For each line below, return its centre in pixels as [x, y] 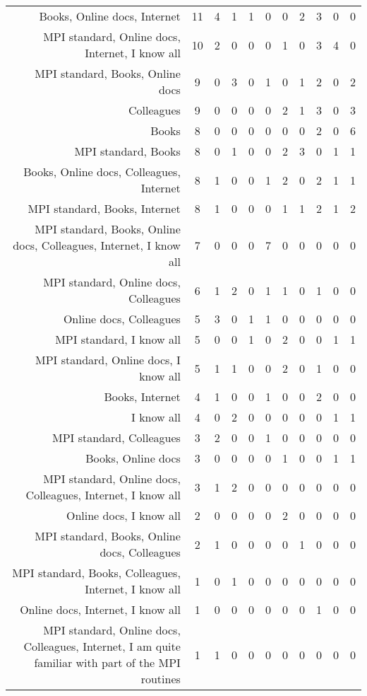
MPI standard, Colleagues [116, 437]
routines [161, 679]
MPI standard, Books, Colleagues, [96, 573]
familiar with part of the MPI [107, 662]
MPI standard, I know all [118, 339]
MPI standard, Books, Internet [104, 208]
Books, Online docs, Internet [110, 16]
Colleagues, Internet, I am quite [102, 646]
